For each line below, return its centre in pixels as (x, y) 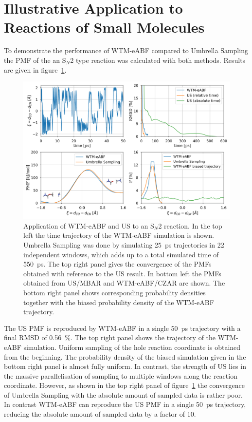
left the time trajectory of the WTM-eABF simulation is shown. (119, 235)
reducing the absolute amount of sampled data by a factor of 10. (100, 414)
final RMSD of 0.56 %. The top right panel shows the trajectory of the (110, 337)
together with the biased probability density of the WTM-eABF (119, 302)
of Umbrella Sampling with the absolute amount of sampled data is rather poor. (123, 394)
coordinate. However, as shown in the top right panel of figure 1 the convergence (124, 385)
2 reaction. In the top (190, 225)
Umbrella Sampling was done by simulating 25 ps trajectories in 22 (124, 244)
